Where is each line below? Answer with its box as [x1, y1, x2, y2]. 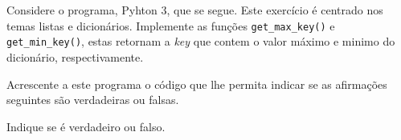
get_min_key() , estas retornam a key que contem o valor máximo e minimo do [6, 33, 395, 50]
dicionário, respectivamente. [6, 48, 144, 65]
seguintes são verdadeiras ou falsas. [6, 91, 179, 108]
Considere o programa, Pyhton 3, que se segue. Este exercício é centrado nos [6, 2, 383, 18]
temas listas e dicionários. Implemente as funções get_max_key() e [6, 17, 335, 34]
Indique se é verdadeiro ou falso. [6, 118, 166, 134]
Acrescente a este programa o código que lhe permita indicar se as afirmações [6, 75, 387, 92]
